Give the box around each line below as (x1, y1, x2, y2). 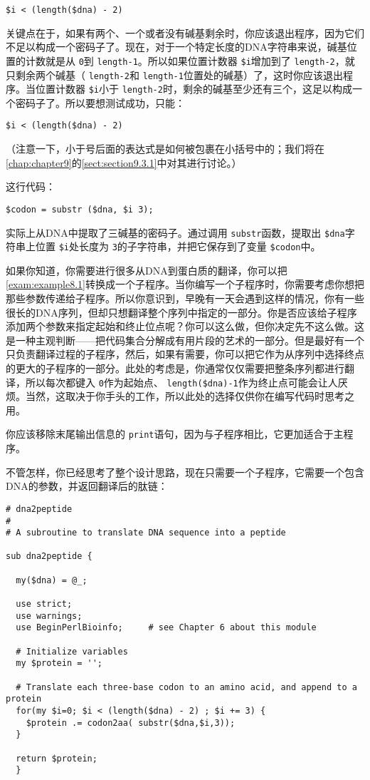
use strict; (16, 599, 73, 610)
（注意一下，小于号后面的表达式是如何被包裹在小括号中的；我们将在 (6, 141, 324, 156)
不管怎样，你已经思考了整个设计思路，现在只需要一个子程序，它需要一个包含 (6, 464, 364, 479)
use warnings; (16, 610, 83, 621)
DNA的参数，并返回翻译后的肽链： (6, 478, 168, 493)
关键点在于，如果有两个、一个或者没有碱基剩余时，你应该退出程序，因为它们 (6, 25, 364, 40)
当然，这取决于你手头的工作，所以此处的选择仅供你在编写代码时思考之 (25, 389, 354, 404)
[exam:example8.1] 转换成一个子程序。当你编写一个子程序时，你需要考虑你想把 (6, 277, 364, 292)
